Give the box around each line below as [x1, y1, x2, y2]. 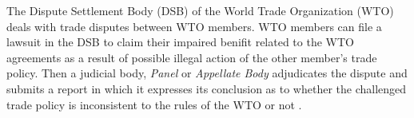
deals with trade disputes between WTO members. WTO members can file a [6, 18, 382, 34]
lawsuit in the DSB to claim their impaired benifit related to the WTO [6, 33, 354, 50]
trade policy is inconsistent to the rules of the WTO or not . [6, 96, 302, 112]
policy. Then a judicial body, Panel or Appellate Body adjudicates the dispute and [6, 65, 408, 81]
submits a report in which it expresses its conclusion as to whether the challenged [6, 80, 407, 96]
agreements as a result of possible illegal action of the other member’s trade [6, 49, 377, 65]
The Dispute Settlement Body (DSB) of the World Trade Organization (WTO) [6, 2, 394, 18]
